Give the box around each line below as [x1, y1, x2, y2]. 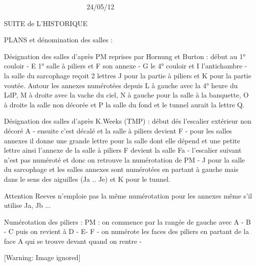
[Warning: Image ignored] [4, 252, 81, 263]
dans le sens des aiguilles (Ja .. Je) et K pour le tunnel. [4, 173, 170, 184]
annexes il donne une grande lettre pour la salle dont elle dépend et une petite [4, 135, 240, 145]
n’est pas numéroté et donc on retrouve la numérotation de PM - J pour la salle [4, 154, 245, 165]
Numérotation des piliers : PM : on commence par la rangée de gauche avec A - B [4, 216, 251, 227]
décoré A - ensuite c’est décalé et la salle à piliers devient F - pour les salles [4, 125, 232, 135]
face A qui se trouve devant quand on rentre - [4, 235, 142, 246]
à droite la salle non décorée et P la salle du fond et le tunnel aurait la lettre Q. [4, 99, 245, 109]
